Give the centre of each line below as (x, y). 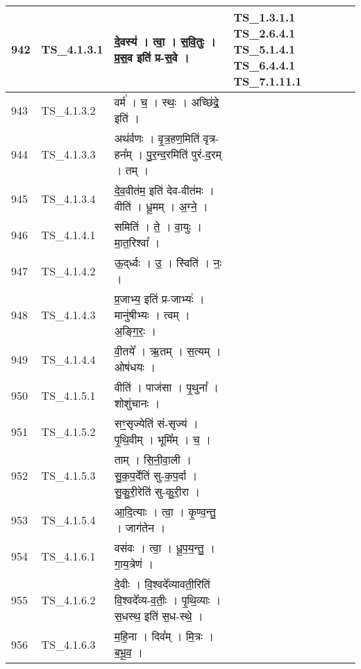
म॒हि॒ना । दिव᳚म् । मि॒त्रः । (164, 636)
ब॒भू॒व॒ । (128, 652)
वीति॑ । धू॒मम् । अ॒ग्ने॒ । (161, 206)
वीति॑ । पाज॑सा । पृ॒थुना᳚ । (166, 387)
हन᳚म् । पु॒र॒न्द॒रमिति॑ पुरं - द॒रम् (168, 154)
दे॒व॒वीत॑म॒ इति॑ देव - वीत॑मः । (164, 190)
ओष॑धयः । (135, 367)
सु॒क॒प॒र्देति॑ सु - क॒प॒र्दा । (156, 475)
